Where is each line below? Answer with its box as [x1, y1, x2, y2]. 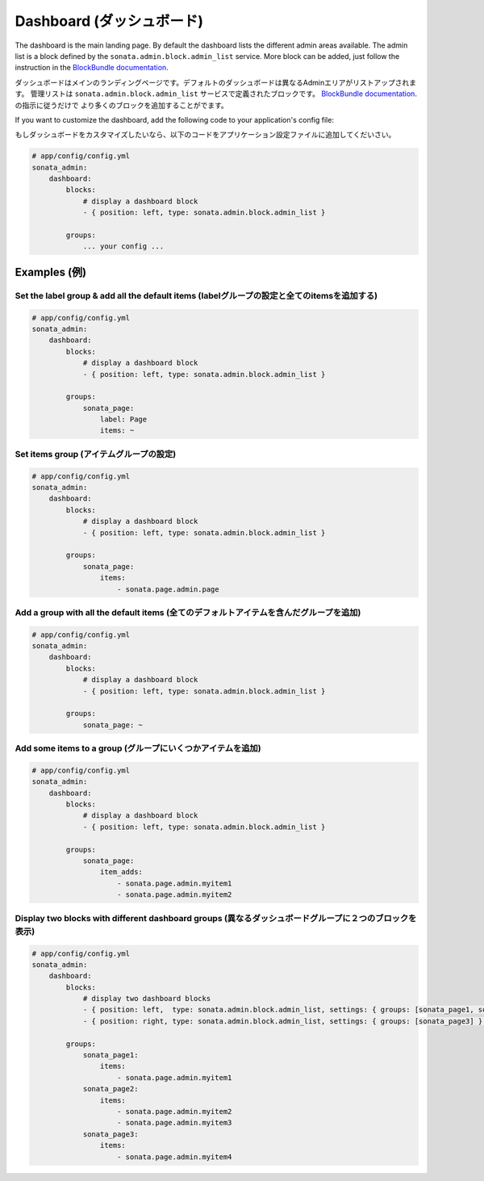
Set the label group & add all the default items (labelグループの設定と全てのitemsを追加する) [15, 290, 378, 301]
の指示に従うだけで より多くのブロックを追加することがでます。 [15, 100, 229, 110]
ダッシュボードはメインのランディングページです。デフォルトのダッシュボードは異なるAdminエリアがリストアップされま [15, 77, 417, 87]
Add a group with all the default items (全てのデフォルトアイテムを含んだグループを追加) [15, 606, 361, 618]
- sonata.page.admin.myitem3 [117, 1118, 232, 1128]
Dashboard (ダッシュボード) [15, 12, 204, 30]
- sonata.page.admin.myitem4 [117, 1152, 232, 1162]
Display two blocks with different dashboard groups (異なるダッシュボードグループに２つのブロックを [15, 912, 417, 923]
